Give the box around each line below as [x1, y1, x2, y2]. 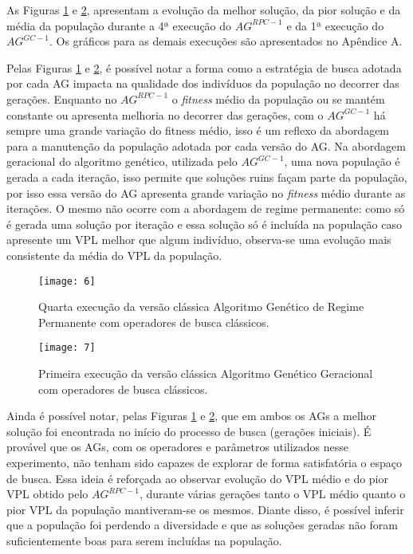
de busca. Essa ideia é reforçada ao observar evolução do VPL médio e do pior [6, 470, 388, 486]
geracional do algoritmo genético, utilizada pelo [6, 153, 238, 170]
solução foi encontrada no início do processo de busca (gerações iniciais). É [6, 422, 372, 439]
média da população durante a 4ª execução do [6, 17, 232, 33]
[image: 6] [38, 275, 96, 287]
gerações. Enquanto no [6, 90, 117, 107]
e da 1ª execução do [286, 17, 384, 33]
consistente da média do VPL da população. [6, 246, 222, 263]
